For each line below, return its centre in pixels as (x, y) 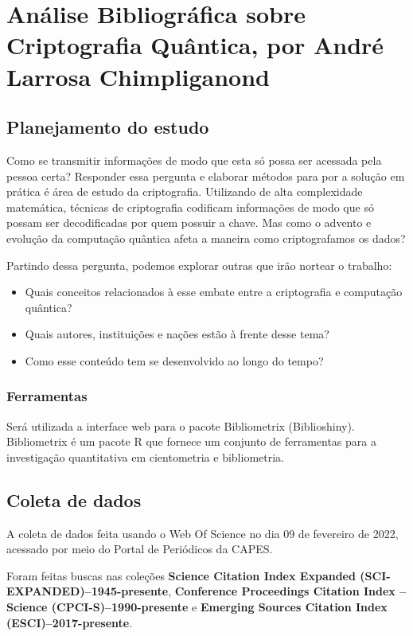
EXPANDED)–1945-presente (88, 591)
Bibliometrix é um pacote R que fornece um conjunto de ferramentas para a (191, 441)
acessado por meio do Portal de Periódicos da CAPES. (140, 549)
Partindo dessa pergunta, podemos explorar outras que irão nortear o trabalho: (199, 265)
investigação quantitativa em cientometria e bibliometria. (145, 457)
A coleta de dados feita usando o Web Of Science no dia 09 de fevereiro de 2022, (203, 533)
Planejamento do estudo (108, 127)
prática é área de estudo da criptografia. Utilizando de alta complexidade (185, 191)
